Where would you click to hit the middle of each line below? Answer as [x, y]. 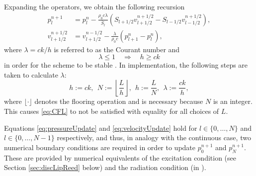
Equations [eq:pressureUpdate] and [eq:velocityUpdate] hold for [101, 128]
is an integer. [233, 101]
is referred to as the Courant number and [117, 49]
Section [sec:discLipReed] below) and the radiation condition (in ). [105, 167]
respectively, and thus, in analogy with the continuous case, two [154, 137]
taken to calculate [31, 74]
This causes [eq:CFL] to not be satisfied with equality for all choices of [112, 111]
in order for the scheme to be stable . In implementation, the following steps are [126, 65]
